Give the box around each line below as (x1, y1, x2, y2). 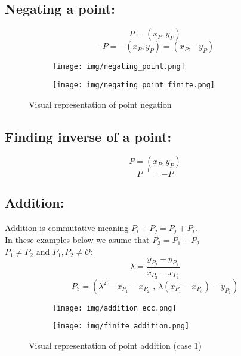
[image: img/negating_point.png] (52, 62, 185, 71)
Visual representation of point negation (29, 98, 172, 110)
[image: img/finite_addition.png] (52, 322, 190, 331)
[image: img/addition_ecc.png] (52, 303, 177, 312)
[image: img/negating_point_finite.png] (52, 80, 215, 89)
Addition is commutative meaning (5, 221, 129, 234)
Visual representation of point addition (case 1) (29, 339, 202, 352)
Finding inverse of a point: (5, 127, 172, 145)
